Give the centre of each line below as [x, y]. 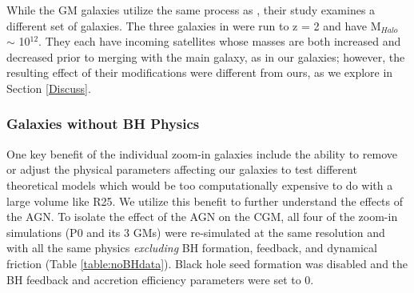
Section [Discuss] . [49, 88]
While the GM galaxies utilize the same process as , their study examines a [191, 10]
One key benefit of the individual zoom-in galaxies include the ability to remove [202, 153]
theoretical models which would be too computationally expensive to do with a [200, 185]
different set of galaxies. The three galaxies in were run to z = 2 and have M [194, 25]
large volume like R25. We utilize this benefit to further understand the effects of [205, 201]
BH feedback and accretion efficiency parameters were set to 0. [160, 279]
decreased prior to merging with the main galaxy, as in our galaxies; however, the [206, 56]
